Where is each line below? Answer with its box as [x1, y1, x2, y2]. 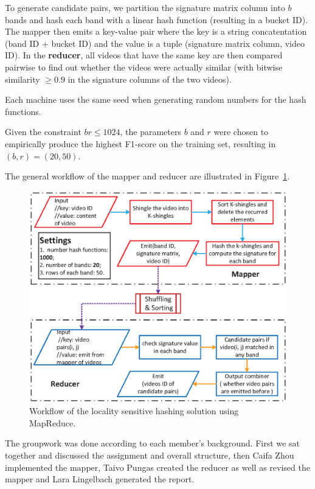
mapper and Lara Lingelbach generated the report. [5, 473, 195, 485]
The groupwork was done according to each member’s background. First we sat [5, 437, 300, 449]
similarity [5, 72, 40, 85]
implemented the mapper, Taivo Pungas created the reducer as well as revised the [5, 460, 310, 473]
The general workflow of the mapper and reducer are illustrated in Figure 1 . [5, 170, 290, 182]
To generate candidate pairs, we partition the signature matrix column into [5, 1, 285, 13]
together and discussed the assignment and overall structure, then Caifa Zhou [5, 448, 294, 461]
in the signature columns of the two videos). [67, 72, 232, 85]
